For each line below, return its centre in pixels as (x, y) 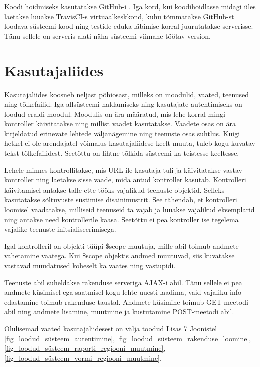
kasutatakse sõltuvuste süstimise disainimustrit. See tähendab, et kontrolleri (121, 199)
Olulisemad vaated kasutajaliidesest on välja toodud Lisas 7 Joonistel (111, 328)
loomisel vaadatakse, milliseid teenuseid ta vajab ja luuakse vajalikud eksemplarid (129, 209)
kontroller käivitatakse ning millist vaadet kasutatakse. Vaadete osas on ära (120, 124)
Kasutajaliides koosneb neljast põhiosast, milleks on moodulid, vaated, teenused (127, 94)
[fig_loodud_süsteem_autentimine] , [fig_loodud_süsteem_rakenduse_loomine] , (128, 338)
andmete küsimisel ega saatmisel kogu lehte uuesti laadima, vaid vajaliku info (123, 292)
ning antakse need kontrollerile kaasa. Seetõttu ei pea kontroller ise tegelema (121, 219)
